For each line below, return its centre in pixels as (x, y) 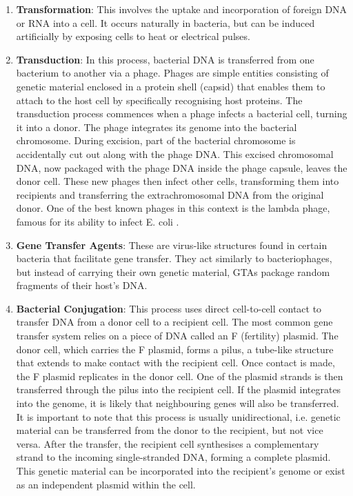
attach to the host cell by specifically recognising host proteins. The (159, 100)
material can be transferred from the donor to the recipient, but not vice (170, 430)
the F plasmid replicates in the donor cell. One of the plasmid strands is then (180, 376)
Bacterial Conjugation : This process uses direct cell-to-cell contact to (169, 308)
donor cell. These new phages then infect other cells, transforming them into (178, 181)
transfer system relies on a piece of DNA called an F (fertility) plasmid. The (177, 336)
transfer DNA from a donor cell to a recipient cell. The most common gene (174, 322)
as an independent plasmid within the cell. (106, 484)
